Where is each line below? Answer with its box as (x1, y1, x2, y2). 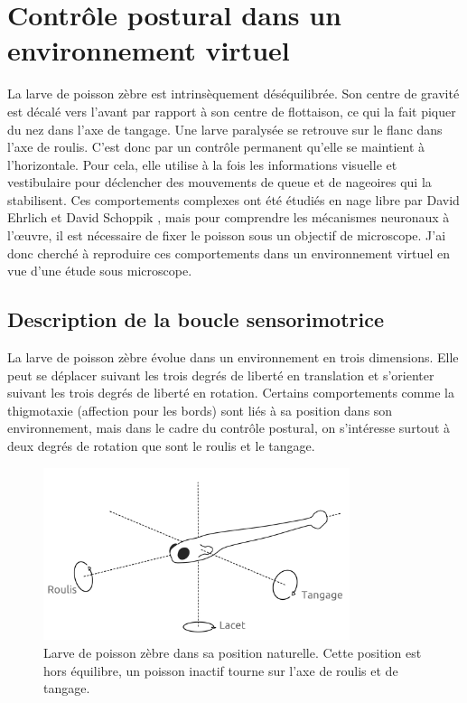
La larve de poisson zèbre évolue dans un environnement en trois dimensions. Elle (7, 348, 459, 367)
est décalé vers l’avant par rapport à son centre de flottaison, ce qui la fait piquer (7, 101, 456, 120)
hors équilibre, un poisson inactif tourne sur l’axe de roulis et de (43, 661, 398, 680)
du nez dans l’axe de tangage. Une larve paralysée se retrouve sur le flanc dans (7, 119, 443, 138)
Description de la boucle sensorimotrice (7, 305, 384, 333)
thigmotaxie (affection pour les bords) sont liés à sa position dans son (7, 400, 393, 419)
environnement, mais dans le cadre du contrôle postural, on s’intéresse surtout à (7, 418, 450, 437)
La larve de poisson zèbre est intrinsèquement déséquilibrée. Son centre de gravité (7, 84, 460, 103)
